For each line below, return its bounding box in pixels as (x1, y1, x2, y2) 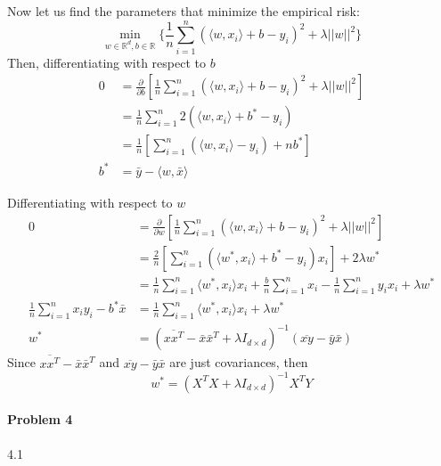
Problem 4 (7, 410, 73, 429)
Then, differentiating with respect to (7, 53, 206, 71)
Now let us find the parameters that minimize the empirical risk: (7, 2, 360, 20)
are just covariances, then (169, 353, 308, 372)
